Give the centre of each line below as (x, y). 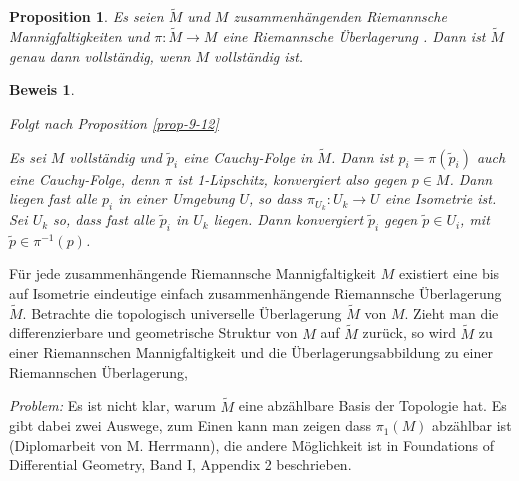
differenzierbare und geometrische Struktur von (153, 332)
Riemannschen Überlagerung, (98, 371)
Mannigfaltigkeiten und (79, 36)
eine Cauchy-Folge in (248, 156)
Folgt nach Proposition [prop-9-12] (114, 122)
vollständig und (116, 156)
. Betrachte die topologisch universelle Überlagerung (182, 312)
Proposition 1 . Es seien (86, 16)
